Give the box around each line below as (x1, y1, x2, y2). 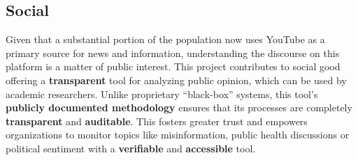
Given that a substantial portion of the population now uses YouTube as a (6, 32, 325, 47)
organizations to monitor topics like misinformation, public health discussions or (6, 127, 350, 142)
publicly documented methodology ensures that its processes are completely (6, 100, 352, 115)
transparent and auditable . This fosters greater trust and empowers (6, 113, 308, 128)
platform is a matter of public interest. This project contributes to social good (6, 59, 341, 74)
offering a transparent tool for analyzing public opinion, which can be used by (6, 72, 347, 87)
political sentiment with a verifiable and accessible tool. (6, 141, 256, 155)
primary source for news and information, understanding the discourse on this (6, 45, 340, 60)
